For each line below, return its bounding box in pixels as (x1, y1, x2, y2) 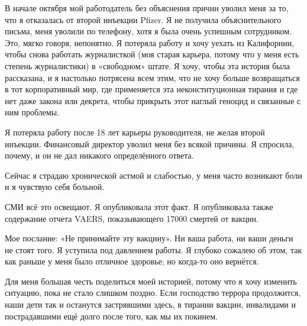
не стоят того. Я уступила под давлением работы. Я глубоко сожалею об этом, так (5, 243, 302, 256)
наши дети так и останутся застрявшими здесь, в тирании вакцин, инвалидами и (5, 298, 296, 311)
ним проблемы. (5, 106, 60, 118)
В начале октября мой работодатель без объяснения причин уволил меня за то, (5, 2, 289, 14)
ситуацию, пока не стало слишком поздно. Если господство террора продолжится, (5, 286, 301, 299)
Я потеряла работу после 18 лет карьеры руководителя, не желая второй (5, 125, 265, 138)
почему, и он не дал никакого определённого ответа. (5, 149, 194, 162)
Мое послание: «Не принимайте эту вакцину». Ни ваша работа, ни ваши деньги (5, 232, 293, 244)
